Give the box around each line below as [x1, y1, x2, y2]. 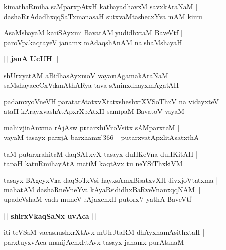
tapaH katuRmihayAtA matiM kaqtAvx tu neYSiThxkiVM [4, 158, 183, 168]
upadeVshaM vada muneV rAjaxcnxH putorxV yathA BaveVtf [4, 194, 192, 204]
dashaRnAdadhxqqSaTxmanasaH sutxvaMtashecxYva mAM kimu [4, 11, 202, 21]
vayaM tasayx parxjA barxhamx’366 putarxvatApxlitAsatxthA [4, 132, 199, 142]
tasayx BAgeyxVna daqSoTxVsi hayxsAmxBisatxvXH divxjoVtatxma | [4, 174, 218, 185]
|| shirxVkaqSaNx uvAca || [4, 210, 96, 221]
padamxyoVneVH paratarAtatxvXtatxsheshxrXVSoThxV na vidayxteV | [4, 96, 223, 107]
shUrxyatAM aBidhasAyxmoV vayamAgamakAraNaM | [4, 70, 172, 80]
